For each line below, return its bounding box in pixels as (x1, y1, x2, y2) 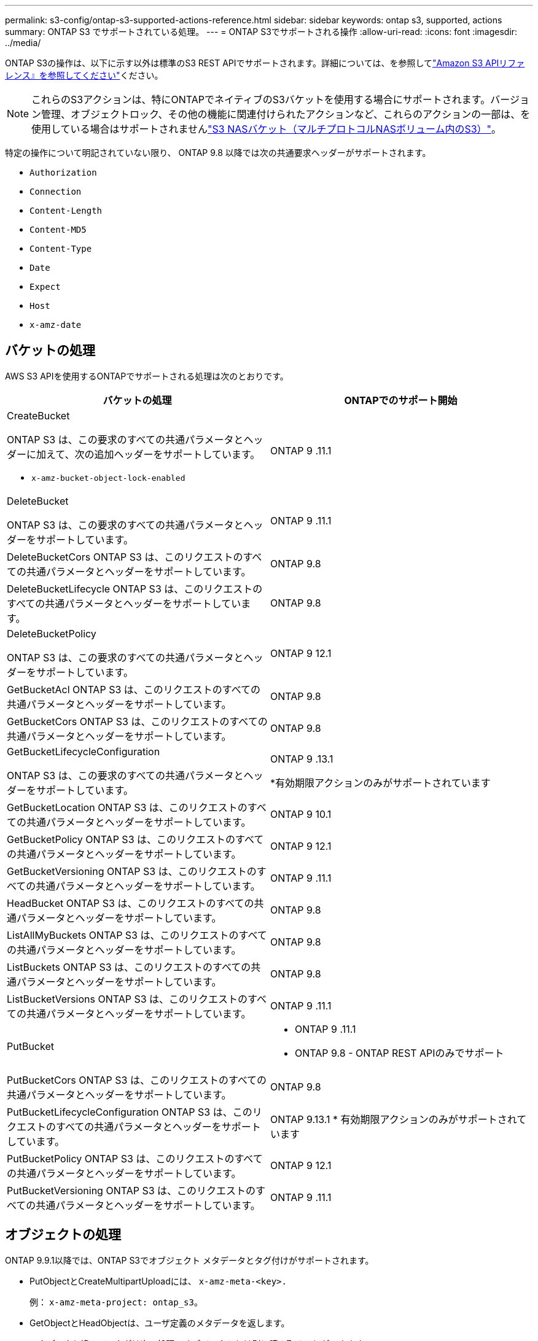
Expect (29, 282, 61, 292)
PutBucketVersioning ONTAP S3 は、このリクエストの (7, 1184, 256, 1197)
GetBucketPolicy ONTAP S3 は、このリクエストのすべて (7, 833, 264, 845)
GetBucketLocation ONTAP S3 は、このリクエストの (7, 801, 248, 814)
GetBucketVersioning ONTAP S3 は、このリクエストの (7, 865, 257, 877)
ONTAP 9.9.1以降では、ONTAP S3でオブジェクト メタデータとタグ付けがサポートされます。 (5, 1254, 374, 1265)
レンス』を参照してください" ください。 (5, 70, 163, 80)
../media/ (5, 37, 41, 48)
